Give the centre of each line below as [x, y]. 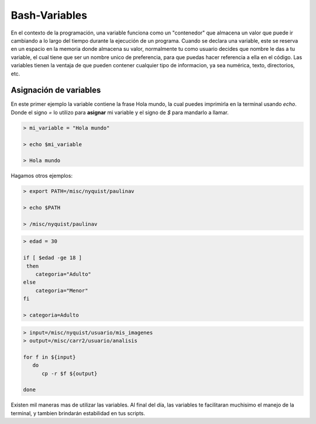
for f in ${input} [49, 357]
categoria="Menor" [62, 290]
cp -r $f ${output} [70, 373]
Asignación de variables [56, 90]
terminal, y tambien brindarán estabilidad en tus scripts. [78, 413]
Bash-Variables [49, 15]
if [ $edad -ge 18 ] [52, 258]
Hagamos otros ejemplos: [42, 176]
